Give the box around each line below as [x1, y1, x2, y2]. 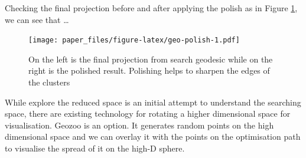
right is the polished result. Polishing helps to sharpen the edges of [28, 64, 270, 77]
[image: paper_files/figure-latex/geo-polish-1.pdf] [28, 36, 240, 45]
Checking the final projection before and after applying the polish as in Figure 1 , [5, 2, 298, 14]
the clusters [28, 76, 70, 88]
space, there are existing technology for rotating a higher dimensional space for [5, 107, 291, 120]
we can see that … [5, 13, 69, 25]
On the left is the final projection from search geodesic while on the [28, 52, 273, 65]
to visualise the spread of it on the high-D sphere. [5, 142, 185, 154]
